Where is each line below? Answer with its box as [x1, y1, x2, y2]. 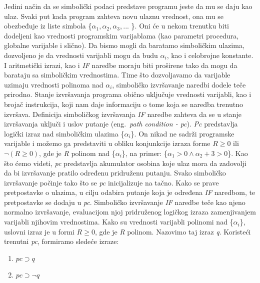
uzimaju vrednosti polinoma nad [4, 79, 103, 89]
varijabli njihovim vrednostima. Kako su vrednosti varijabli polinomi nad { [4, 216, 233, 227]
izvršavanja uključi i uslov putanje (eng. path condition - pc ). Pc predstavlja [4, 118, 238, 129]
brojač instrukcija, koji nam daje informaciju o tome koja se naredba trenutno [4, 98, 243, 109]
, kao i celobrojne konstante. [166, 49, 253, 60]
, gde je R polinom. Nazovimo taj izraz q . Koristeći [94, 226, 251, 236]
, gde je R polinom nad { [39, 147, 115, 158]
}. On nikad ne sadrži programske [130, 128, 234, 138]
